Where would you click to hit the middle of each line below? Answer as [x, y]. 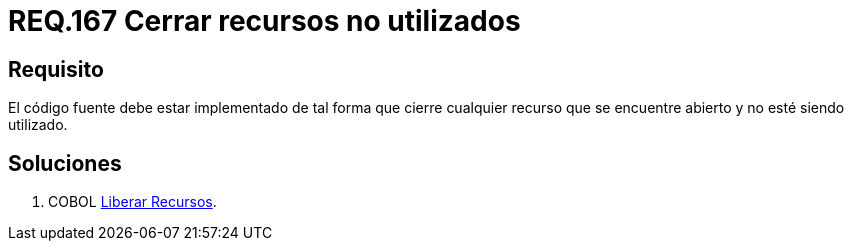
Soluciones [65, 163]
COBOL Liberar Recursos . [132, 202]
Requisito [56, 69]
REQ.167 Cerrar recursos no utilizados [264, 21]
